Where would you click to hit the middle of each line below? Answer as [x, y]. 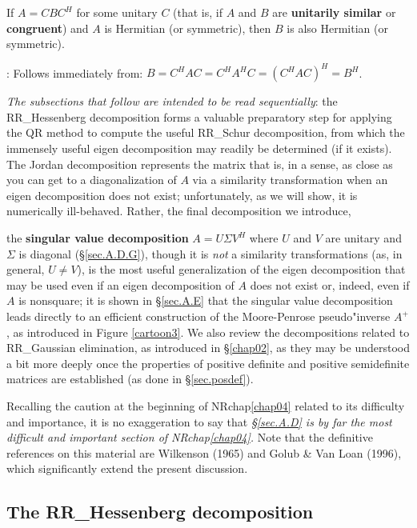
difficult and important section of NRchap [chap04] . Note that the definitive [190, 437]
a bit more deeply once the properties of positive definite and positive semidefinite [208, 363]
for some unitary [117, 12]
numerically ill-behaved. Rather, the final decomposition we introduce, [179, 211]
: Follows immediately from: [75, 72]
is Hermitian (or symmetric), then [188, 28]
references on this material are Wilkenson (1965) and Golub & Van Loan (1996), [204, 452]
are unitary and [363, 238]
